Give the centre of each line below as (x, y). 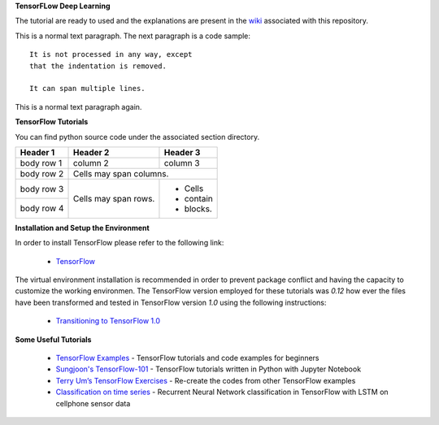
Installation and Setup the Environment (82, 228)
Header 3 (182, 152)
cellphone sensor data (93, 403)
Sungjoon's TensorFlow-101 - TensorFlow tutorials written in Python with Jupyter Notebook (209, 369)
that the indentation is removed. (98, 66)
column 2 (91, 163)
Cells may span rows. (114, 198)
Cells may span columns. (121, 173)
